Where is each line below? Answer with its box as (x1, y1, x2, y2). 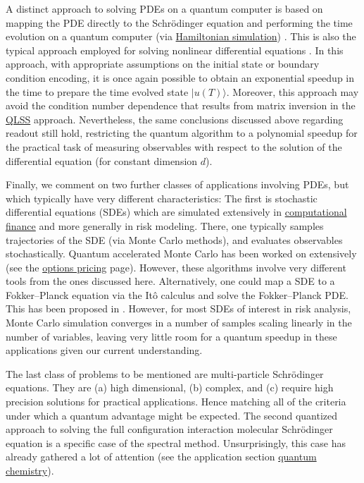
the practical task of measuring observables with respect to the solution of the (6, 139, 342, 154)
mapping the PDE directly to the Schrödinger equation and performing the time (6, 15, 353, 30)
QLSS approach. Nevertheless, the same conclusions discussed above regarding (6, 111, 344, 126)
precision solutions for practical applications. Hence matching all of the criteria (6, 394, 346, 409)
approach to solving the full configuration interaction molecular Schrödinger (6, 422, 333, 436)
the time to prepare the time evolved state (6, 84, 189, 99)
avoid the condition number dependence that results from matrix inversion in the (6, 98, 356, 113)
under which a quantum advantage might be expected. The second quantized (6, 408, 338, 422)
